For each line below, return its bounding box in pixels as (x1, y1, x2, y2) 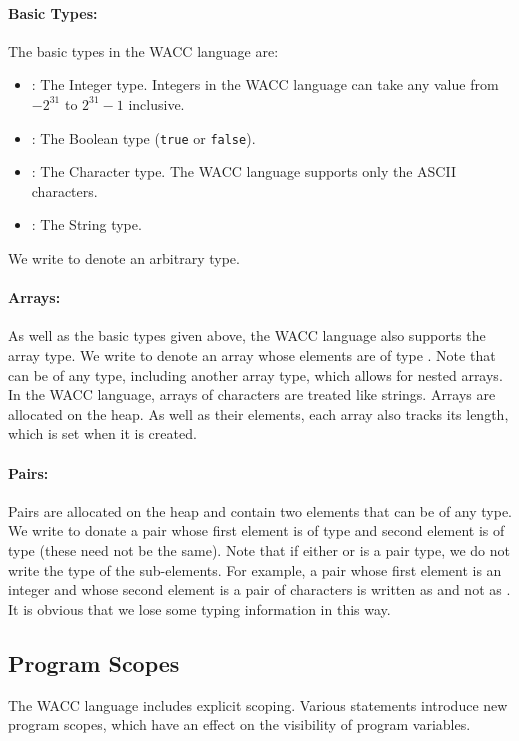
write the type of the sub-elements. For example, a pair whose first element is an (8, 559, 502, 580)
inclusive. (128, 93, 185, 114)
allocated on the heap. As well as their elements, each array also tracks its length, (8, 403, 509, 424)
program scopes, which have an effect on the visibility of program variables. (8, 714, 471, 735)
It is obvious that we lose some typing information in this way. (8, 598, 391, 619)
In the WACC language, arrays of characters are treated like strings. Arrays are (8, 384, 496, 405)
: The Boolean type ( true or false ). (31, 127, 256, 148)
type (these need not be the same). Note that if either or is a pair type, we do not (8, 539, 510, 560)
